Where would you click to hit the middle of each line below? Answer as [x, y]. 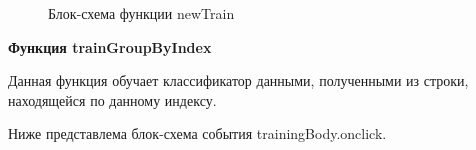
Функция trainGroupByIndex [110, 46]
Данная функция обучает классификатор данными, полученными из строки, [238, 80]
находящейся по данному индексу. [112, 99]
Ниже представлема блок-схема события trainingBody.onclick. [197, 133]
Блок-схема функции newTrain [141, 13]
